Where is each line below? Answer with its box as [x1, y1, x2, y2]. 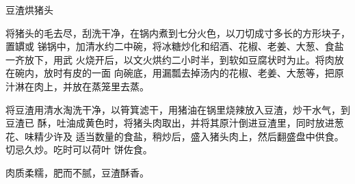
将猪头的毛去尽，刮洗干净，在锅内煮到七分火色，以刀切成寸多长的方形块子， [5, 25, 350, 40]
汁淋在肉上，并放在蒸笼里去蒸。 [5, 79, 149, 93]
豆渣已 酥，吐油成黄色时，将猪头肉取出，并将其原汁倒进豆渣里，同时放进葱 [5, 116, 344, 130]
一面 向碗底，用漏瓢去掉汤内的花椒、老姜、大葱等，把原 [91, 66, 344, 80]
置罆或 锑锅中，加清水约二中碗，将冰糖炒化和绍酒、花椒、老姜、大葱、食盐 [5, 39, 344, 53]
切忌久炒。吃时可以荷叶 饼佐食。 [5, 142, 153, 157]
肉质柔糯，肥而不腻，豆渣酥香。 [5, 165, 149, 179]
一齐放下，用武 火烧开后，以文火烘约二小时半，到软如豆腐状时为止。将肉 [5, 52, 334, 66]
